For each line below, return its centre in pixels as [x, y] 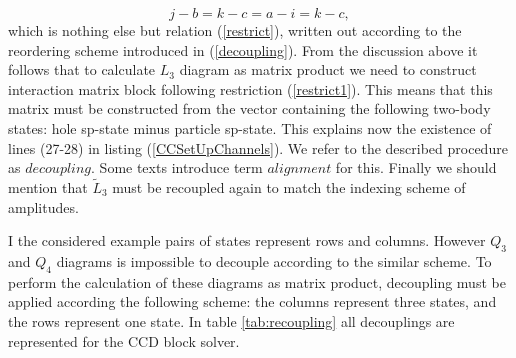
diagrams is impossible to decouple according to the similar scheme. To [274, 260]
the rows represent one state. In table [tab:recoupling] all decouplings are [231, 320]
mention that [48, 186]
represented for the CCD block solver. [124, 340]
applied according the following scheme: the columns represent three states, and [252, 301]
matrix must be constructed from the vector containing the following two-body [249, 108]
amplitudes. [43, 206]
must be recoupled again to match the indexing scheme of [289, 186]
